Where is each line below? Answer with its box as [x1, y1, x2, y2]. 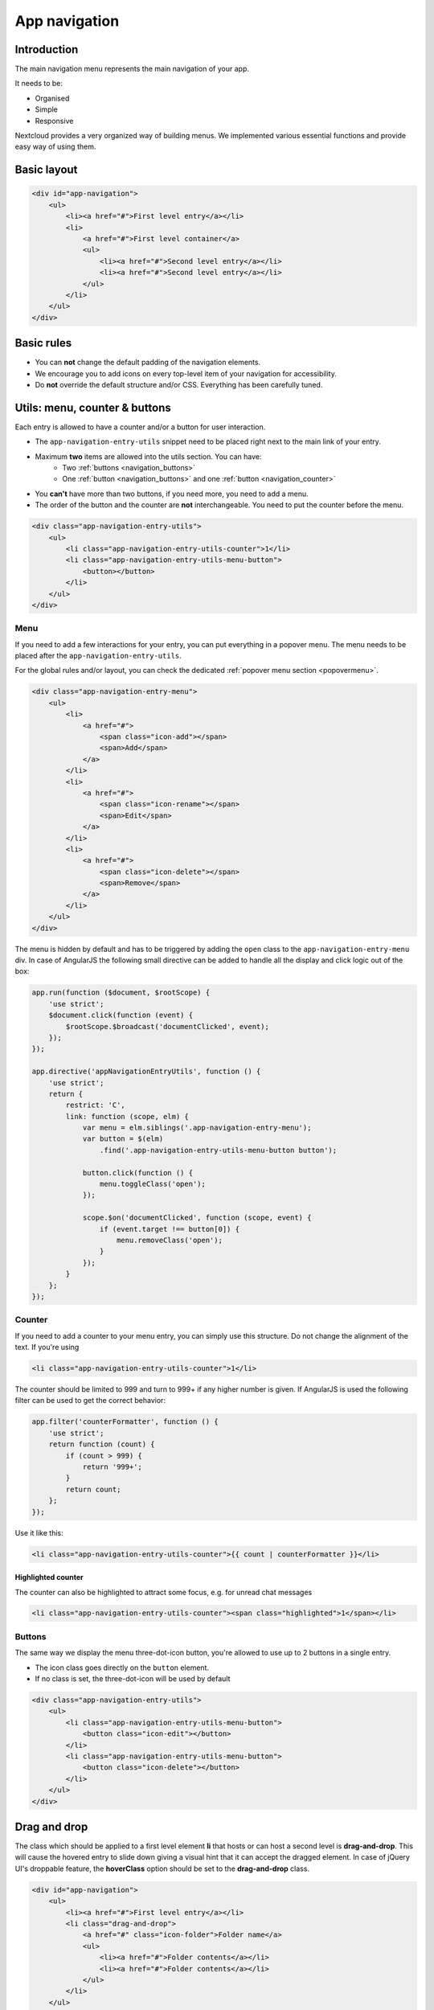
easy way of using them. [14, 142, 96, 152]
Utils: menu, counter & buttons [14, 400, 172, 414]
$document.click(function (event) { [48, 1011, 193, 1020]
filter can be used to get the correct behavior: [14, 1396, 166, 1405]
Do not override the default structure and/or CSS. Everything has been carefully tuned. [35, 379, 323, 389]
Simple [35, 105, 58, 114]
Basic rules [14, 336, 72, 350]
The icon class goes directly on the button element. [35, 1663, 209, 1672]
